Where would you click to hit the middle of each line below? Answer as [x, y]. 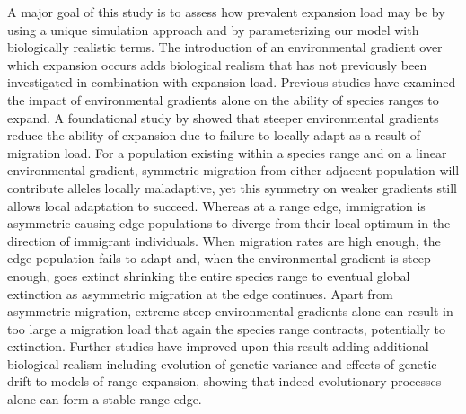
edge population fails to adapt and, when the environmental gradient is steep [219, 258]
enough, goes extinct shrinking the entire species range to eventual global [209, 275]
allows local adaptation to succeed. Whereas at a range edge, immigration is [216, 205]
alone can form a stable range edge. [105, 399]
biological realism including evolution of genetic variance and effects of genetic [222, 363]
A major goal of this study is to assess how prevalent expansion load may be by [226, 12]
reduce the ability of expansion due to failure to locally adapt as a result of [214, 135]
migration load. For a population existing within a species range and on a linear [227, 152]
